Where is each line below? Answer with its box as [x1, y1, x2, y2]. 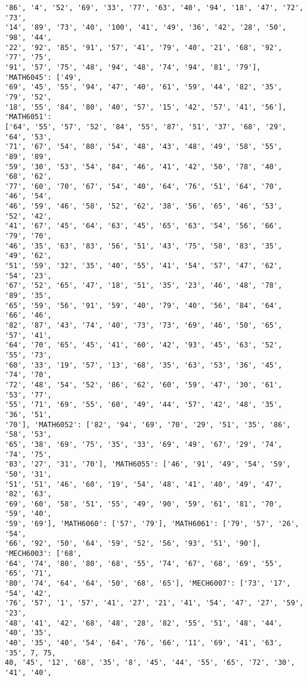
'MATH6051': [5, 113, 52, 122]
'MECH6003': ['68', [5, 549, 82, 558]
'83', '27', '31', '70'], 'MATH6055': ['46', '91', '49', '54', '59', [5, 460, 291, 469]
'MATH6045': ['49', [5, 73, 82, 82]
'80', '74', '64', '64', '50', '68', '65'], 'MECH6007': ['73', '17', [5, 579, 291, 588]
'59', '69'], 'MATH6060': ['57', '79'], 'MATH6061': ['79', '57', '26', [5, 520, 299, 528]
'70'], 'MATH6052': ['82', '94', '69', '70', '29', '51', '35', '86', [5, 420, 291, 429]
